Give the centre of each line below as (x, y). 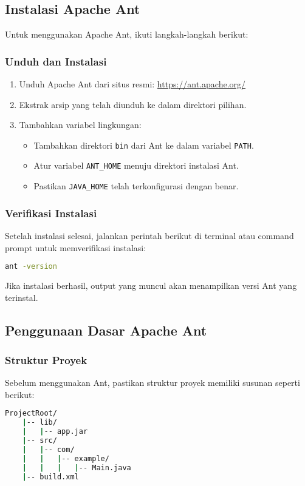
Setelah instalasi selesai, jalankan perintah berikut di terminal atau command (149, 235)
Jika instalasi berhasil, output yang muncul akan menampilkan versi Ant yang (151, 285)
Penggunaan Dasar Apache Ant (106, 330)
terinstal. (22, 297)
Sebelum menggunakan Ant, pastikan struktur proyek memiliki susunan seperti (152, 383)
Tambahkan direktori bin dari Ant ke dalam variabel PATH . (144, 145)
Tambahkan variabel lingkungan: (80, 125)
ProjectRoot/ (31, 413)
